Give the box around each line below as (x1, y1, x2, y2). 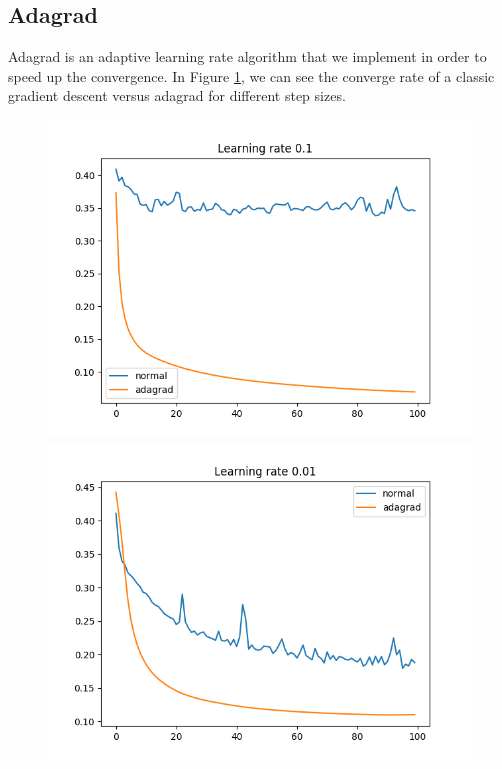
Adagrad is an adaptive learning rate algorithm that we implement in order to (8, 46, 487, 67)
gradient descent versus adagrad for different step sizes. (8, 85, 346, 106)
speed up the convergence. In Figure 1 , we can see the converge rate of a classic (8, 65, 495, 86)
